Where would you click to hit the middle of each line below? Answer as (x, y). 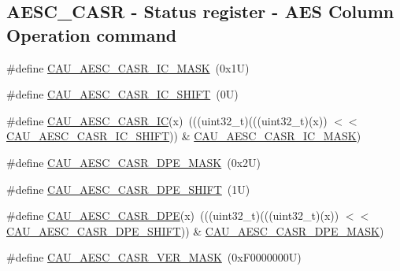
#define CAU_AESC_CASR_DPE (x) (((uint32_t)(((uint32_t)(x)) (173, 215)
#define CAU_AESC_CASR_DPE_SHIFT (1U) (128, 189)
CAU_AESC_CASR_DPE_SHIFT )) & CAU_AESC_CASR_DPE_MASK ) (195, 230)
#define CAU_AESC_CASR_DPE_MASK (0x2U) (134, 162)
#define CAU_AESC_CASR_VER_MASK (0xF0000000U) (154, 257)
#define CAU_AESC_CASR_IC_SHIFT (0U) (122, 94)
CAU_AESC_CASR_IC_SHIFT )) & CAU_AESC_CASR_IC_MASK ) (184, 136)
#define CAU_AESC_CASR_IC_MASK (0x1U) (128, 67)
